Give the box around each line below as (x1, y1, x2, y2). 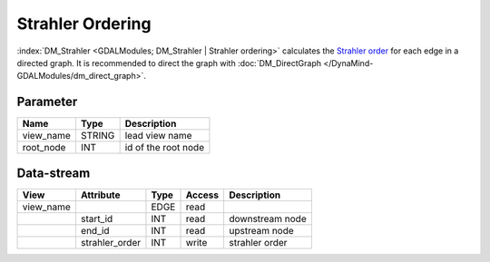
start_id (80, 212, 113, 225)
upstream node (228, 224, 294, 237)
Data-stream (16, 165, 91, 180)
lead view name (124, 130, 192, 142)
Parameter (16, 94, 78, 110)
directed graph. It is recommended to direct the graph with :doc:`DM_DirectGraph (16, 57, 322, 68)
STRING (80, 130, 115, 142)
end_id (80, 224, 110, 237)
